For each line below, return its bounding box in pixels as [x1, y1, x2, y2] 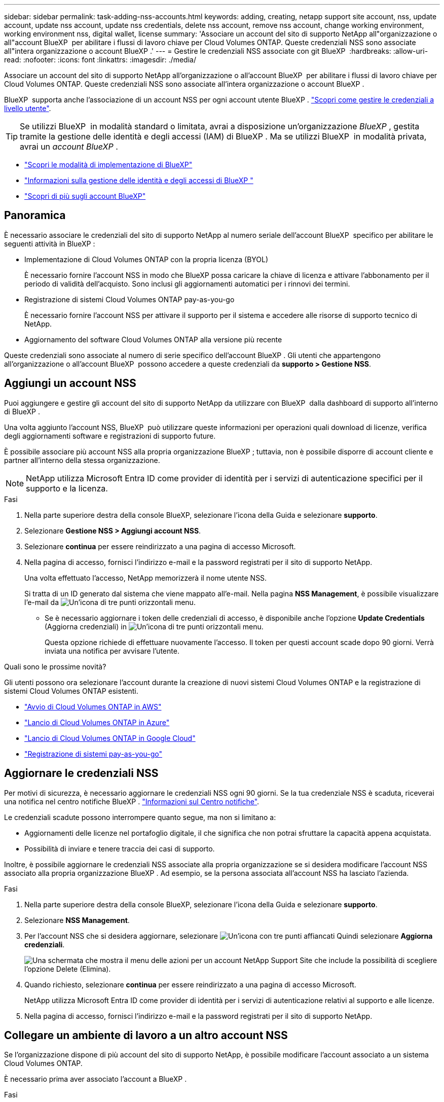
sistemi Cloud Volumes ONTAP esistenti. [4, 686, 138, 695]
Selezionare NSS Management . [24, 915, 130, 925]
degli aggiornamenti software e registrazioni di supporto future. [4, 431, 216, 440]
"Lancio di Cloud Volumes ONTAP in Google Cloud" [24, 733, 196, 742]
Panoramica [4, 209, 66, 222]
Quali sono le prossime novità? [4, 662, 106, 671]
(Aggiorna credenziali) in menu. [45, 622, 264, 631]
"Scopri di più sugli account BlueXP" [24, 192, 146, 200]
